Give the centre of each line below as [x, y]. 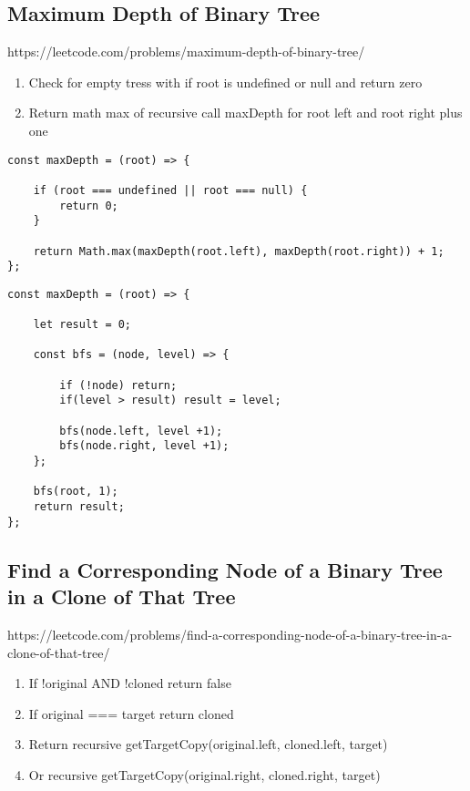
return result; [79, 507]
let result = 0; [82, 325]
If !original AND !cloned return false [130, 683]
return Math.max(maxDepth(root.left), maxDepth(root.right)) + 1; [239, 251]
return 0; [89, 205]
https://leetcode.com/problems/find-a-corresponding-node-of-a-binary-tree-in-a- [230, 634]
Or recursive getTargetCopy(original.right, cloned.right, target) [204, 774]
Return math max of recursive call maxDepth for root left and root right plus [245, 113]
